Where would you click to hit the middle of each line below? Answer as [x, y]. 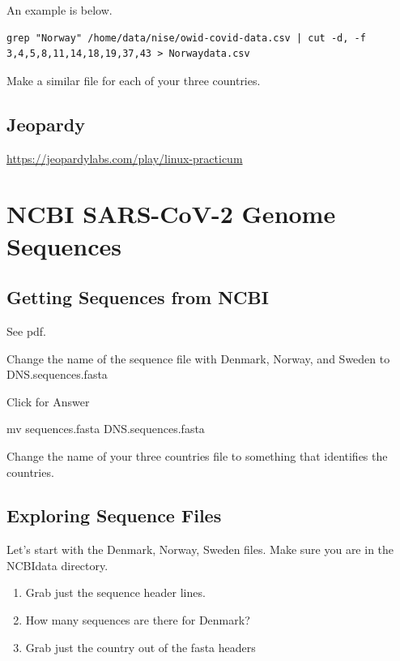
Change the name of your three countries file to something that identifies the [197, 455]
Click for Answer [48, 401]
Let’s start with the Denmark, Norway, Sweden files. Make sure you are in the [200, 549]
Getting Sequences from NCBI [138, 297]
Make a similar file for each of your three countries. [134, 80]
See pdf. [27, 330]
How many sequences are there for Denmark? [138, 620]
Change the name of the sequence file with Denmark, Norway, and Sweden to [198, 358]
